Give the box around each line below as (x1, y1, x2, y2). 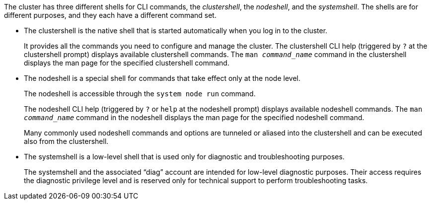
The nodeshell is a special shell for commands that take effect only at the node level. (24, 74, 300, 82)
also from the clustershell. (24, 137, 109, 145)
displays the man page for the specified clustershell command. (24, 59, 229, 67)
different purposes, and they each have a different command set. (4, 11, 216, 19)
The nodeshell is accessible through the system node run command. (24, 89, 256, 98)
